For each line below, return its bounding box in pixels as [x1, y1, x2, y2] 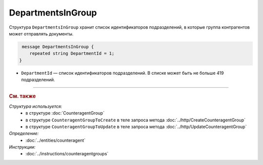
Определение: [9, 131, 39, 136]
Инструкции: [9, 144, 36, 150]
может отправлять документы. [9, 31, 74, 36]
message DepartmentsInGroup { [22, 44, 94, 49]
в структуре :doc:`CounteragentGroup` [25, 110, 105, 116]
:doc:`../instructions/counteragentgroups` [25, 151, 109, 157]
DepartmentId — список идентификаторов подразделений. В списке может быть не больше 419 [21, 70, 224, 76]
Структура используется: [9, 103, 62, 109]
